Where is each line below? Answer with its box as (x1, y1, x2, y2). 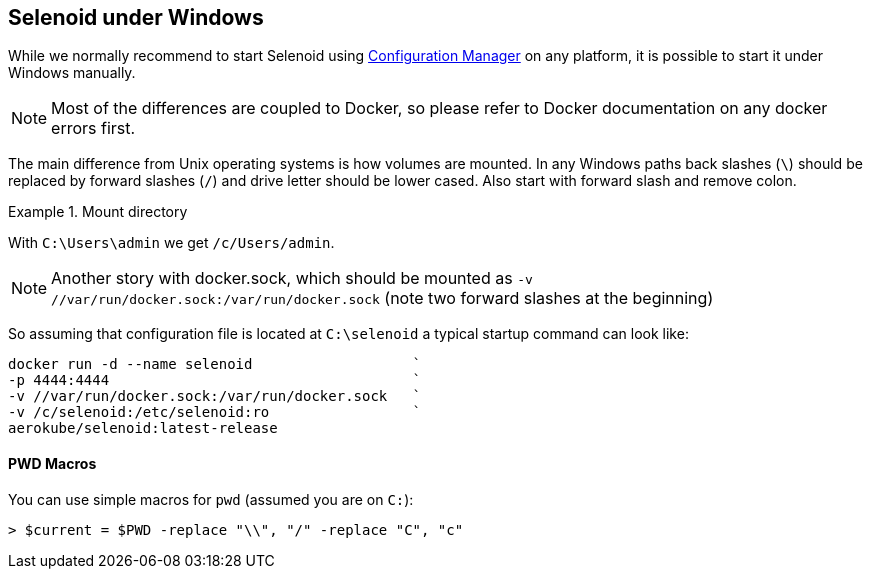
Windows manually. (8, 64, 136, 82)
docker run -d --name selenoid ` (8, 356, 422, 373)
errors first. (51, 118, 136, 139)
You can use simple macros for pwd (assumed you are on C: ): (8, 490, 414, 508)
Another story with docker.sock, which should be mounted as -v (51, 268, 533, 289)
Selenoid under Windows (8, 5, 264, 30)
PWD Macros (8, 455, 97, 473)
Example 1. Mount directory (8, 203, 188, 221)
